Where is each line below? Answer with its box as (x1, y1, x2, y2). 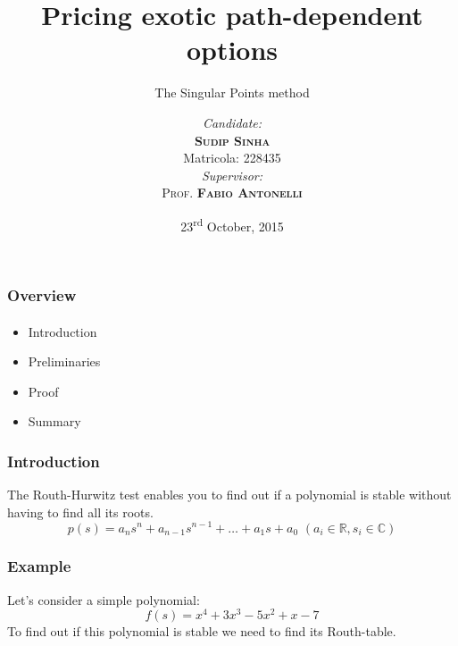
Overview (7, 284, 77, 306)
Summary (28, 412, 81, 431)
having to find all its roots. (7, 502, 154, 521)
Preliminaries (28, 352, 101, 371)
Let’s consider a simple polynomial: (7, 590, 200, 608)
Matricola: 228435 (183, 148, 281, 167)
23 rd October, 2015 (180, 214, 284, 235)
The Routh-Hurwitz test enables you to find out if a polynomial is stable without (7, 485, 452, 504)
